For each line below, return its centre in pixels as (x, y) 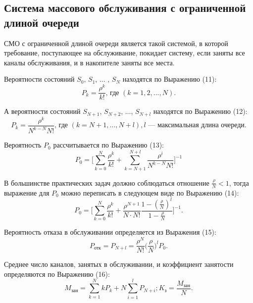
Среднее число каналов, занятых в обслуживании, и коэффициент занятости (119, 264)
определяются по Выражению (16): (57, 274)
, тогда (239, 182)
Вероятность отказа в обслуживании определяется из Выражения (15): (110, 232)
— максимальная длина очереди (196, 126)
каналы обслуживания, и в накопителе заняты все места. (89, 62)
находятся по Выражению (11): (170, 79)
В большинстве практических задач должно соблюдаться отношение (107, 182)
